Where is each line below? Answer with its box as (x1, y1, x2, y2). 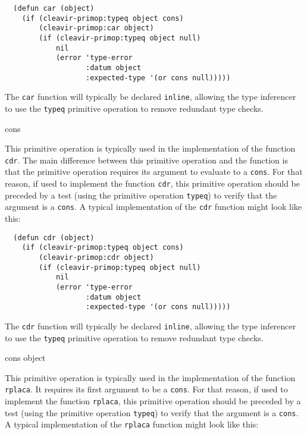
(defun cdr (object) (13, 233, 95, 242)
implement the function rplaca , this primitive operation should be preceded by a (5, 395, 301, 407)
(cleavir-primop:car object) (39, 24, 154, 33)
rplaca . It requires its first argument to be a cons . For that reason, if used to (5, 383, 288, 395)
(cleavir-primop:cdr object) (39, 253, 154, 262)
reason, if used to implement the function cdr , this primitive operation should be (5, 177, 300, 190)
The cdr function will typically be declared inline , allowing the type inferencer (5, 319, 296, 332)
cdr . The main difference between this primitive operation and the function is (5, 153, 288, 166)
